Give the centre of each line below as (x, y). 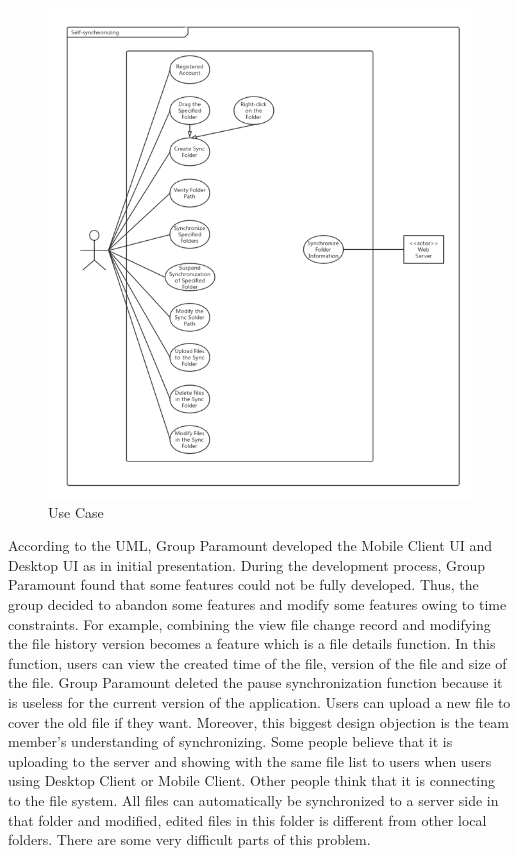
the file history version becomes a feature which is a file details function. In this (252, 643)
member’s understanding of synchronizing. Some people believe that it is (230, 741)
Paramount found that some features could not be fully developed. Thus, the (243, 584)
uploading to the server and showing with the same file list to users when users (250, 760)
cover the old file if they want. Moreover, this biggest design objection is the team (258, 721)
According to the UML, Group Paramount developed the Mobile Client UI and (250, 545)
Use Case (76, 511)
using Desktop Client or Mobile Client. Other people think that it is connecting (252, 780)
